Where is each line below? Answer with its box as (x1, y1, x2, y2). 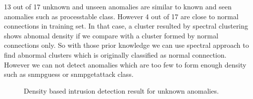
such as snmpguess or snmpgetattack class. (4, 69, 134, 79)
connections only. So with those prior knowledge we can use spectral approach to (4, 40, 249, 50)
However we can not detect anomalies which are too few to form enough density (4, 59, 247, 69)
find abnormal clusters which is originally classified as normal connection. (4, 49, 227, 60)
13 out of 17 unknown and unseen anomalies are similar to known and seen (4, 1, 232, 11)
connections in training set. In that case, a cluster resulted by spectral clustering (4, 21, 249, 31)
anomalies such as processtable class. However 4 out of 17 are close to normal (4, 11, 239, 21)
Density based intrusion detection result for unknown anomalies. (24, 85, 219, 96)
